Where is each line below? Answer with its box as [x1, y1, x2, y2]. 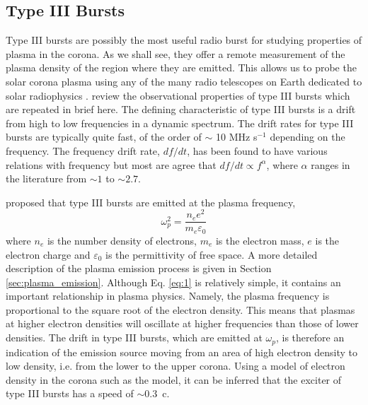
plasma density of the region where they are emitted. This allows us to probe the [6, 60, 357, 75]
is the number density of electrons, [47, 233, 197, 247]
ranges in [311, 157, 350, 172]
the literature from [6, 171, 87, 186]
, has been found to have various [187, 143, 328, 158]
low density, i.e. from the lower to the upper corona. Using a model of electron [6, 358, 345, 373]
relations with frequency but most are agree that [6, 157, 217, 172]
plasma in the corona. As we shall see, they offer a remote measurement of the [6, 46, 345, 61]
